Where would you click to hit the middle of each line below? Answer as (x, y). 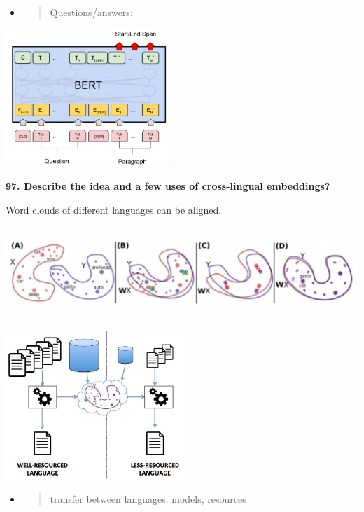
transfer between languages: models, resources (148, 499)
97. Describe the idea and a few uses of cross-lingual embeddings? (168, 186)
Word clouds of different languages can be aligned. (114, 209)
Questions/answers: (91, 12)
